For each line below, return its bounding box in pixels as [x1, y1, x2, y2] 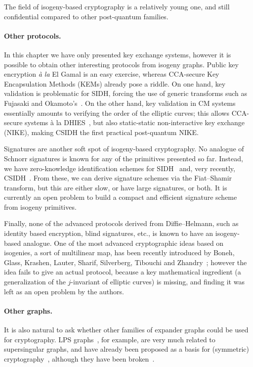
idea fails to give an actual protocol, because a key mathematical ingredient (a [4, 267, 241, 277]
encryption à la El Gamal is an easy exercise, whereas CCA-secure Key [4, 69, 219, 79]
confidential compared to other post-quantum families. [4, 11, 169, 21]
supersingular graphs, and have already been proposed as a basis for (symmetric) [4, 344, 249, 354]
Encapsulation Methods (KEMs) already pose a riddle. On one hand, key [4, 78, 226, 89]
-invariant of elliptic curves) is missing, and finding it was [71, 276, 245, 287]
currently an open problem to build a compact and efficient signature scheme [4, 192, 237, 202]
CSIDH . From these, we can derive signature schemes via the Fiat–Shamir [4, 173, 232, 183]
